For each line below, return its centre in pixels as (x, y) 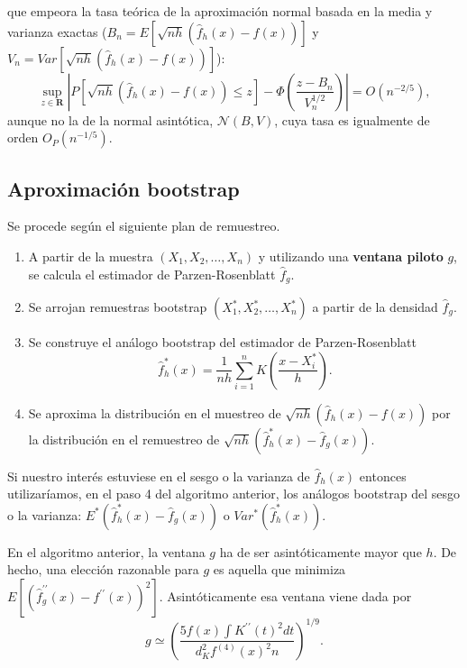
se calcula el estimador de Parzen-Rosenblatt (152, 274)
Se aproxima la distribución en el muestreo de (155, 412)
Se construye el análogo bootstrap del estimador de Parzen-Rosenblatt (222, 342)
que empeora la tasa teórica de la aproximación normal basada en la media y (220, 11)
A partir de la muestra (91, 256)
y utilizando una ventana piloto (351, 256)
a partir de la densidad (375, 307)
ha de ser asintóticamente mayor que (320, 551)
